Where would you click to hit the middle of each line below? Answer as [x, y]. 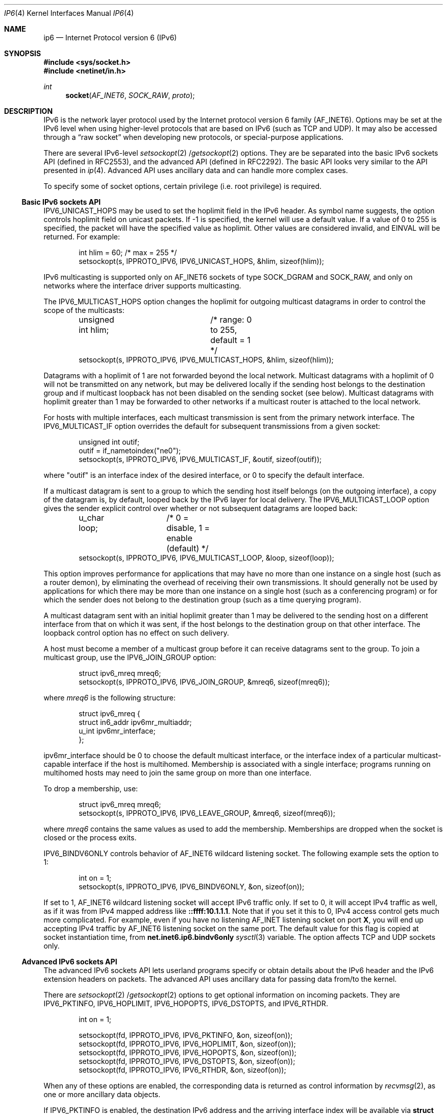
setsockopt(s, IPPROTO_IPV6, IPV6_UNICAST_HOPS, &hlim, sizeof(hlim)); [201, 261]
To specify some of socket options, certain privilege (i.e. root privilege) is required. [183, 186]
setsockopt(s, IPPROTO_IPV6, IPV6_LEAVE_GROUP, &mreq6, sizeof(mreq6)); [207, 813]
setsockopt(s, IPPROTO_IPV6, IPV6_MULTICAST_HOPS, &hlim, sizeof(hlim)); [206, 360]
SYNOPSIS [23, 53]
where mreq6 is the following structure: [109, 698]
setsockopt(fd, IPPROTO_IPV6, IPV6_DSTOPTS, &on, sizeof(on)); [187, 1061]
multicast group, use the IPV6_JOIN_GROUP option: [130, 657]
